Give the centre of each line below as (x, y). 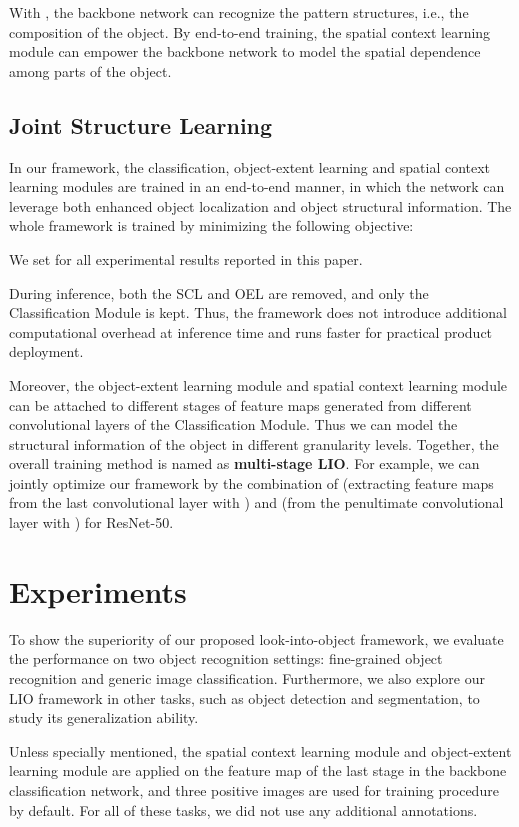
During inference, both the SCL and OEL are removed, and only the (219, 292)
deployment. (46, 351)
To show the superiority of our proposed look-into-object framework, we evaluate (256, 638)
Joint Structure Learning (141, 124)
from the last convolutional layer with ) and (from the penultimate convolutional (256, 502)
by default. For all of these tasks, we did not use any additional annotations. (243, 809)
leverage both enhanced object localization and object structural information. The (260, 205)
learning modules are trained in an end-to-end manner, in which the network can (257, 186)
